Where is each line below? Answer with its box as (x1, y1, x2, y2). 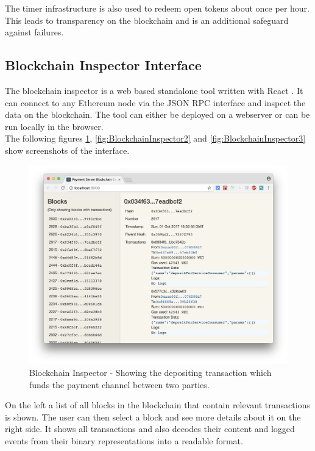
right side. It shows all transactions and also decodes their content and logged (5, 422, 295, 435)
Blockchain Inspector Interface (5, 56, 202, 74)
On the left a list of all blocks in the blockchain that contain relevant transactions (5, 399, 310, 411)
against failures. (5, 26, 64, 38)
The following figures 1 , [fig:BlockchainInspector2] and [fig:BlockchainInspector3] (5, 132, 306, 145)
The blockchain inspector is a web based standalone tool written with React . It (5, 84, 303, 96)
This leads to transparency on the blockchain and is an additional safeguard (5, 13, 289, 26)
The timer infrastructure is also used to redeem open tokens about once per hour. (5, 2, 310, 14)
